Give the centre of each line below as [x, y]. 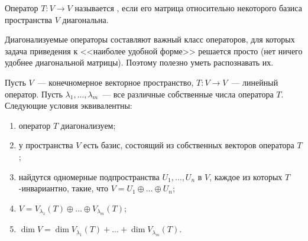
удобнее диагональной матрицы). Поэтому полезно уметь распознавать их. [139, 62]
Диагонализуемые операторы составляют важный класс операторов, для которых [150, 39]
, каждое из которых [246, 176]
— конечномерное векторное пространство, [116, 82]
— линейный [255, 82]
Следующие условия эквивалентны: [69, 105]
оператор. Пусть [34, 94]
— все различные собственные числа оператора [188, 94]
